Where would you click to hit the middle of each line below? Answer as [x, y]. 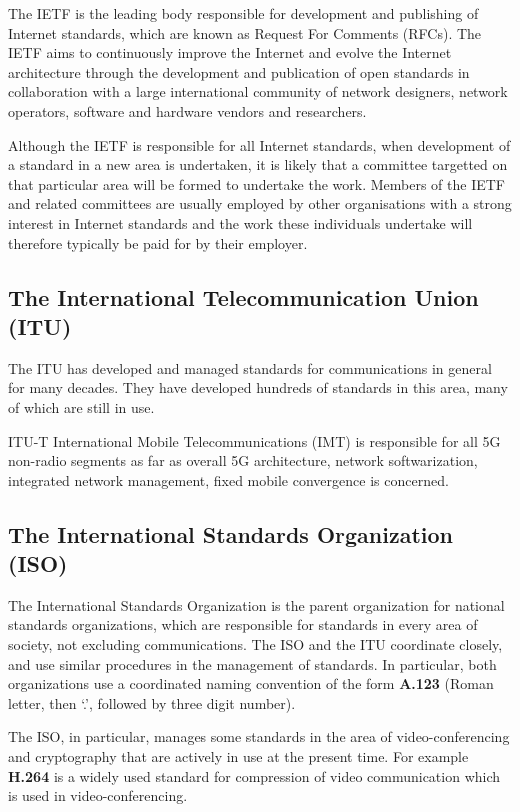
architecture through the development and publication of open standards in [239, 71]
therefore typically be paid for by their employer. [158, 242]
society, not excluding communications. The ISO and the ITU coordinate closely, [255, 644]
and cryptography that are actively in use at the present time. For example [238, 756]
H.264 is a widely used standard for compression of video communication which [254, 775]
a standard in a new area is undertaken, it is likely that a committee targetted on [258, 164]
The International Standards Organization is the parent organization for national [256, 604]
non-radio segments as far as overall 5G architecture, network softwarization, [243, 460]
